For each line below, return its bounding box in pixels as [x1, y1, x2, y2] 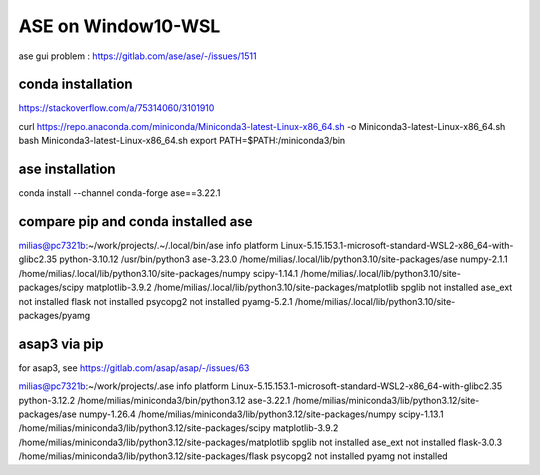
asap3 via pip [18, 335, 104, 352]
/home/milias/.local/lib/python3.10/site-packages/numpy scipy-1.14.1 [18, 267, 299, 279]
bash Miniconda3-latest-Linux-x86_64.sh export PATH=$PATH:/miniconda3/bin [18, 135, 346, 147]
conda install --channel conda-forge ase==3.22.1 [18, 187, 221, 199]
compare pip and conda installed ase [18, 213, 253, 230]
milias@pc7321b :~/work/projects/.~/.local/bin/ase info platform [18, 240, 279, 252]
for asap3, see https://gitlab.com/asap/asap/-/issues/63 [18, 361, 250, 374]
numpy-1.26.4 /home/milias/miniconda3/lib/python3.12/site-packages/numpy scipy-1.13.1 [78, 408, 444, 420]
